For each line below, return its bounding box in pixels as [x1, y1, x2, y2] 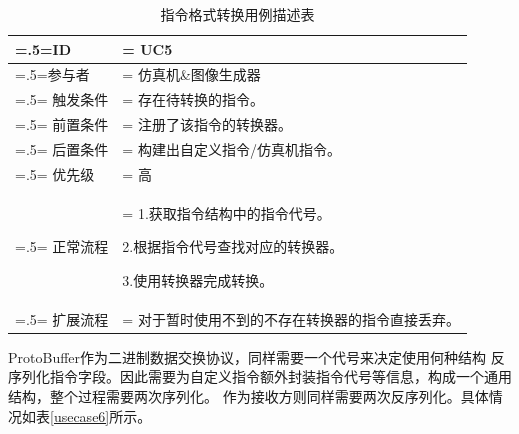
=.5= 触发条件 [15, 89, 109, 110]
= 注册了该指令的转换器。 [122, 114, 292, 135]
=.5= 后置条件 [15, 138, 109, 159]
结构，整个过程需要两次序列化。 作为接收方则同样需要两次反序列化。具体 [8, 385, 489, 406]
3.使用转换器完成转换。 [122, 269, 274, 290]
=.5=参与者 [15, 64, 90, 85]
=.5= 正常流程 [15, 236, 109, 257]
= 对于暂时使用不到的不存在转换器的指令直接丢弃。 [122, 308, 460, 329]
